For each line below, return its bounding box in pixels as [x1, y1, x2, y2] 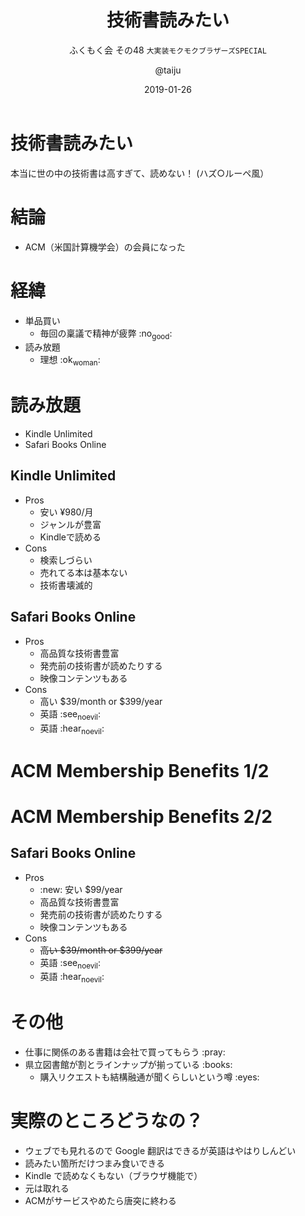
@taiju [154, 64, 182, 76]
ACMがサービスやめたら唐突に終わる [24, 1194, 177, 1206]
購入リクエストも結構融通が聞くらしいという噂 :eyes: [39, 1071, 260, 1083]
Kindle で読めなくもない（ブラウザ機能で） [24, 1169, 203, 1181]
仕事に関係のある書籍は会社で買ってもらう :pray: [24, 1046, 226, 1058]
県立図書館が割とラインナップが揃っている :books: [24, 1059, 233, 1071]
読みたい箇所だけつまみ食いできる [24, 1157, 166, 1169]
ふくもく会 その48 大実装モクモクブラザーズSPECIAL [69, 44, 267, 56]
